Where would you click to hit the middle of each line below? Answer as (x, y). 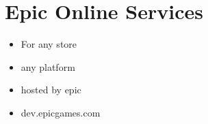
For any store (49, 44)
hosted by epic (51, 90)
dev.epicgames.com (61, 112)
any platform (48, 66)
